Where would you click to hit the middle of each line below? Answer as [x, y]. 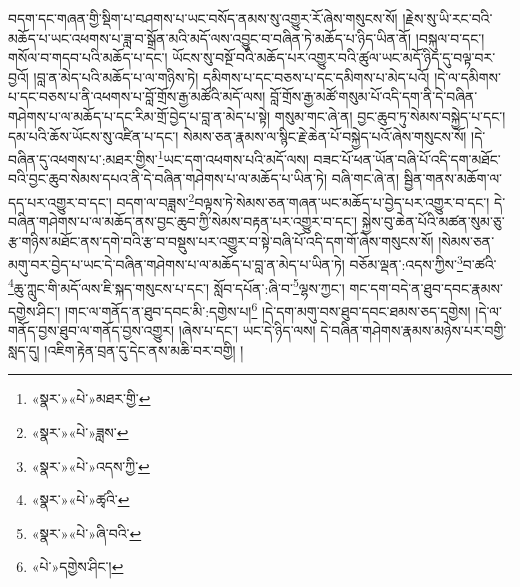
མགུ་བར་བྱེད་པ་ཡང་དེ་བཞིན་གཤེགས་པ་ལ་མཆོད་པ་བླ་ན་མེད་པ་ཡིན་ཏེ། [176, 264]
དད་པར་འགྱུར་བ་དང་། [60, 201]
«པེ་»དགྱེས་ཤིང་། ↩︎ [77, 566]
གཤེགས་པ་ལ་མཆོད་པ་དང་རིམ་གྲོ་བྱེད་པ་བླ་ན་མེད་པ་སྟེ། [139, 115]
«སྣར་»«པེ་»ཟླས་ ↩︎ [80, 431]
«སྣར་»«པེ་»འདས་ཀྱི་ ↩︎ [90, 465]
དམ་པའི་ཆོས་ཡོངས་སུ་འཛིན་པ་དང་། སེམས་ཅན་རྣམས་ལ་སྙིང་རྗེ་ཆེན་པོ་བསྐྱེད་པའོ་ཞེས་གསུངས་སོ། [237, 135]
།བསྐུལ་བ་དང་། [450, 37]
